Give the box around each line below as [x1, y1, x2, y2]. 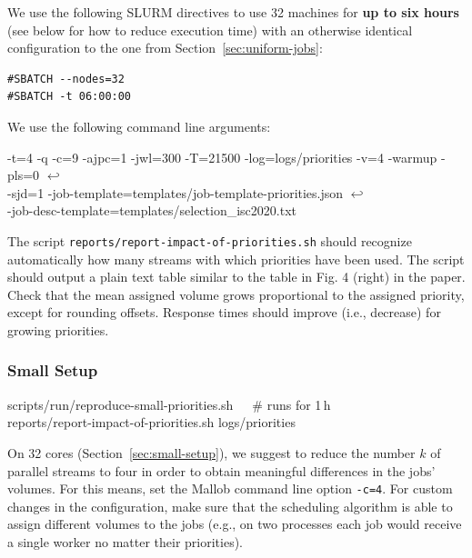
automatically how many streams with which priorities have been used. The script [7, 249, 465, 268]
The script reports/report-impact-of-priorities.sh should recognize [7, 231, 412, 250]
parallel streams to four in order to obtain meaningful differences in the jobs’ [7, 461, 436, 480]
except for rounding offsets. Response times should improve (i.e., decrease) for [7, 303, 441, 322]
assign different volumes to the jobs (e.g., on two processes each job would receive [7, 514, 462, 533]
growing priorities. [7, 320, 109, 339]
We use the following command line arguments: [7, 116, 271, 135]
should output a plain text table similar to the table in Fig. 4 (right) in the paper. [7, 267, 466, 286]
